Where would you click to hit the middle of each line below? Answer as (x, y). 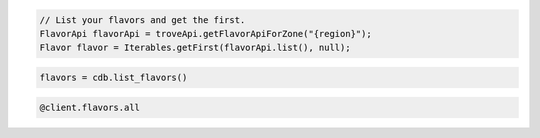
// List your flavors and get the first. (142, 19)
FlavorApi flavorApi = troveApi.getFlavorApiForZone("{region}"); (205, 33)
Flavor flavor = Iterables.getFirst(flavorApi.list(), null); (195, 48)
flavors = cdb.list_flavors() (113, 77)
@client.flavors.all (89, 107)
